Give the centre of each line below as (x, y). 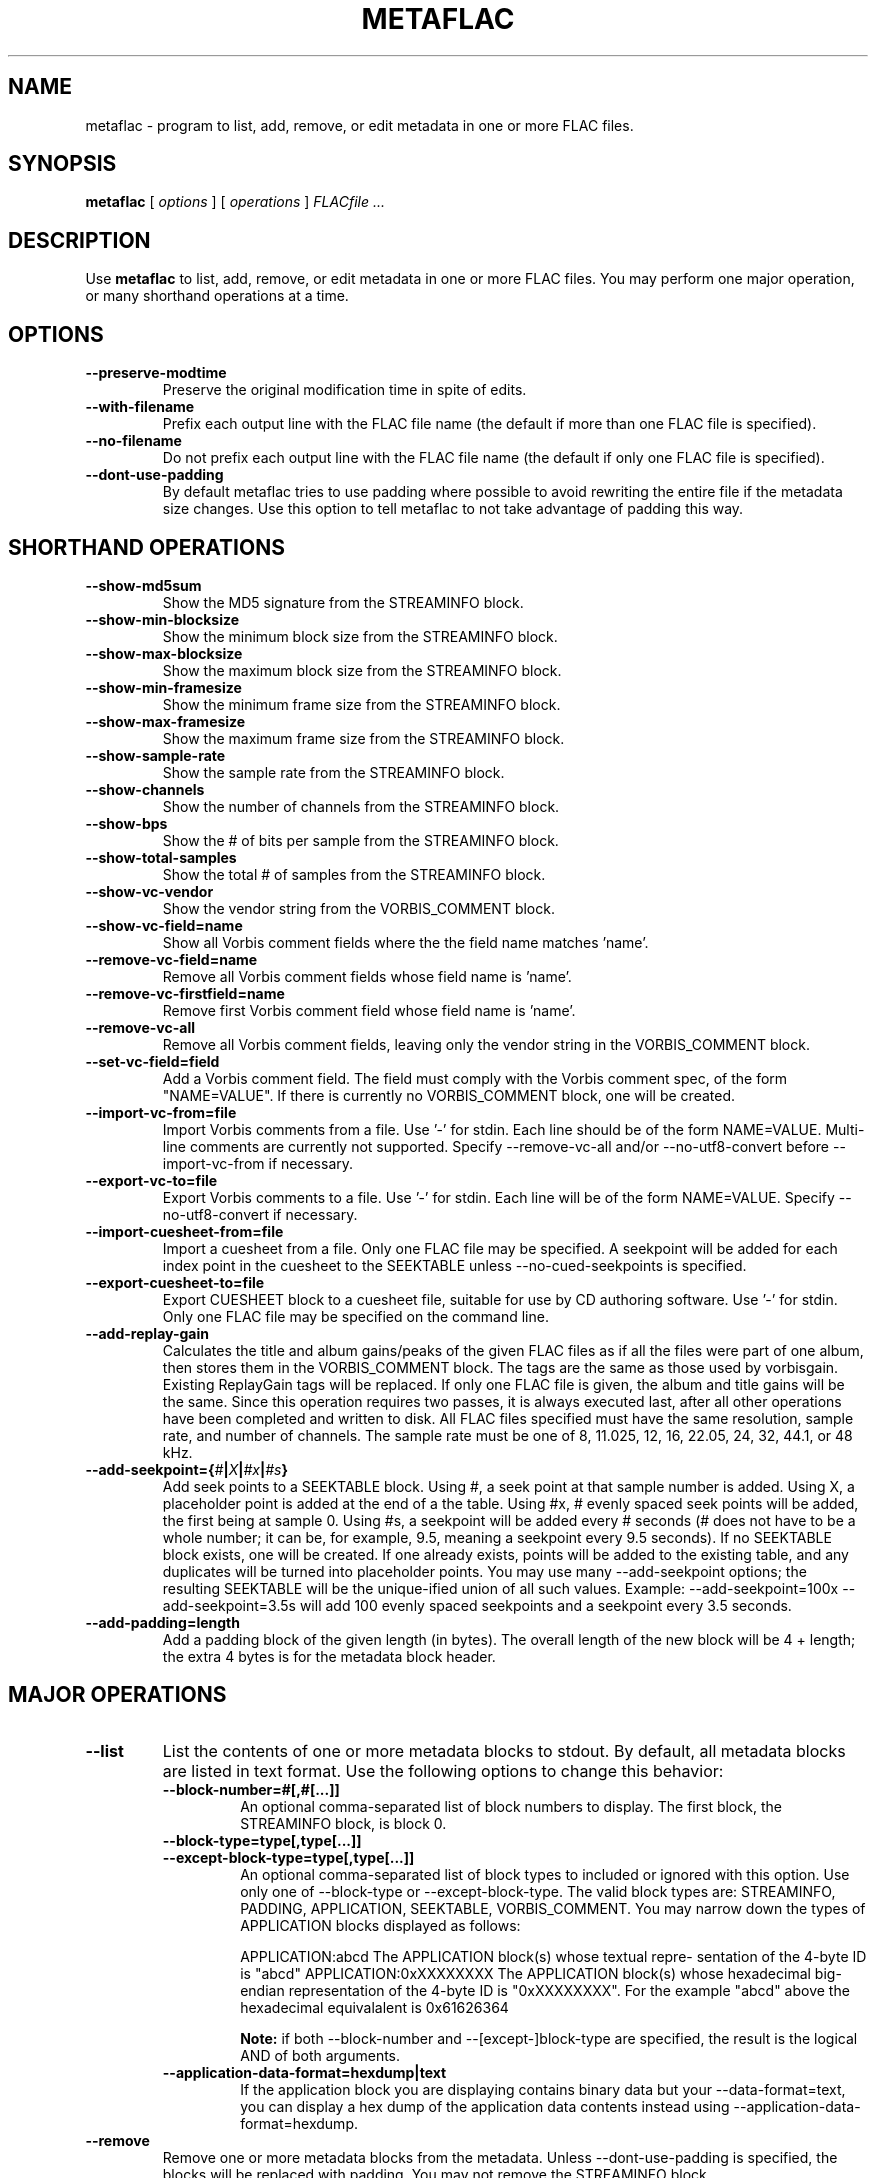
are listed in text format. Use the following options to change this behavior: (443, 1770)
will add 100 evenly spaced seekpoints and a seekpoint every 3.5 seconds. (545, 1605)
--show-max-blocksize (164, 653)
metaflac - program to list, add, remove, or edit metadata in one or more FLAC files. (359, 125)
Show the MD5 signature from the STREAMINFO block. (343, 602)
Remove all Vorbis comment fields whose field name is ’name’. (367, 976)
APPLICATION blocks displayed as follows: (380, 1925)
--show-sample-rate (155, 755)
